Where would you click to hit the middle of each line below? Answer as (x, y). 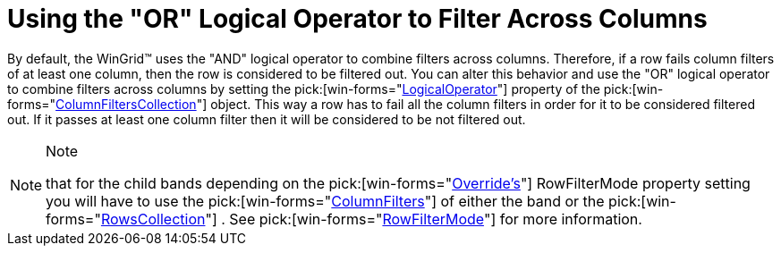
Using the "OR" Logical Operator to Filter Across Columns (357, 19)
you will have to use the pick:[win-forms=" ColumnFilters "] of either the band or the (325, 201)
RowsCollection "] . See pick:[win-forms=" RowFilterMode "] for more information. (371, 219)
